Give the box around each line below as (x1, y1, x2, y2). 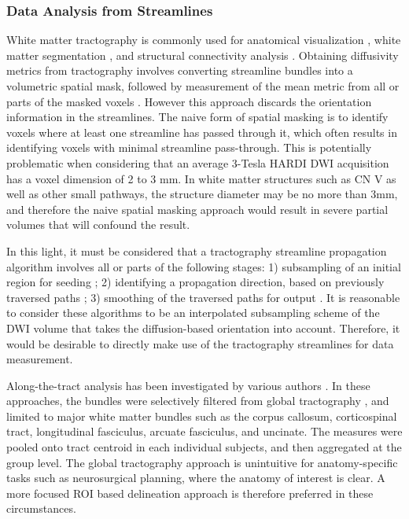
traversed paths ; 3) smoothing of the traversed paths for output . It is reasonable (6, 289, 400, 305)
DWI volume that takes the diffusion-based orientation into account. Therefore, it (6, 319, 400, 336)
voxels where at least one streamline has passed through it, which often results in (6, 123, 397, 140)
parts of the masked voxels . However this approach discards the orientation (6, 93, 372, 109)
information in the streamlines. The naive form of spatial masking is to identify (6, 109, 389, 125)
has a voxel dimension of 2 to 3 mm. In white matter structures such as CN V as (6, 170, 396, 186)
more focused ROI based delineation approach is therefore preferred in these (6, 484, 374, 501)
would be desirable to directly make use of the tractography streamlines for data (6, 335, 394, 352)
